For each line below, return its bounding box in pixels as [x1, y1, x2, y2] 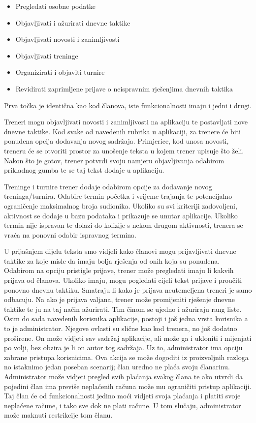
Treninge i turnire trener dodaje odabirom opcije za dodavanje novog [4, 181, 212, 191]
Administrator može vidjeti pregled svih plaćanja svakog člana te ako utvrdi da [4, 371, 243, 381]
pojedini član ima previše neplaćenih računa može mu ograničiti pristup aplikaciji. [4, 381, 252, 391]
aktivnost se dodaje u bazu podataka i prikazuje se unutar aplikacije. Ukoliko [4, 210, 238, 220]
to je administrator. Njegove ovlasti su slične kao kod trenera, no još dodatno [4, 323, 237, 333]
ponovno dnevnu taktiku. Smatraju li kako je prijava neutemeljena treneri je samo [4, 284, 252, 295]
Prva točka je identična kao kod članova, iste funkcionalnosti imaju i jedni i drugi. [4, 100, 252, 110]
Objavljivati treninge [15, 50, 78, 60]
